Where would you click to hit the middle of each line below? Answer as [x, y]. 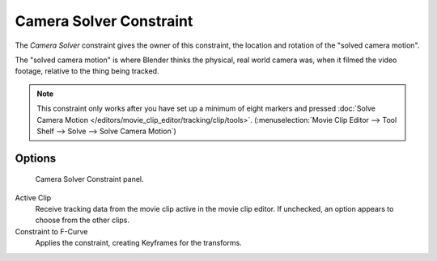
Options [36, 158]
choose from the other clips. [82, 220]
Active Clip [33, 197]
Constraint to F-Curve [51, 231]
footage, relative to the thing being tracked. [87, 71]
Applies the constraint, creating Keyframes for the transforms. [138, 243]
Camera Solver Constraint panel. [89, 179]
